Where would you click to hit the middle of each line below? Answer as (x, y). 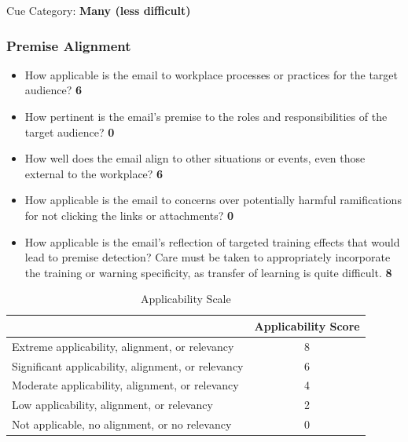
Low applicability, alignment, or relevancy (112, 405)
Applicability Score (307, 325)
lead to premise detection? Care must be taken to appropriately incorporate (208, 257)
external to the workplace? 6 (94, 173)
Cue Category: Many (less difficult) (99, 10)
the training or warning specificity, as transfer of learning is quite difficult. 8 (208, 272)
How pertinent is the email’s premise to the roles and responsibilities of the (206, 116)
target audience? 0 (70, 132)
